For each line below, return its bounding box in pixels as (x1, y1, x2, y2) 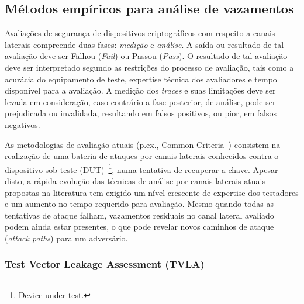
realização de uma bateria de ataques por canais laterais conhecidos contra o (5, 150, 279, 162)
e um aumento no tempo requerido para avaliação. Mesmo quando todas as (5, 198, 274, 210)
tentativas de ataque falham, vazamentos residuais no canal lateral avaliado (5, 209, 274, 221)
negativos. (5, 118, 40, 130)
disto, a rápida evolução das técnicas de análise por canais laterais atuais (5, 174, 265, 186)
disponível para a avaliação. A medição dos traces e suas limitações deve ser (5, 84, 276, 96)
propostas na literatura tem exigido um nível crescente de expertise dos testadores (5, 186, 299, 198)
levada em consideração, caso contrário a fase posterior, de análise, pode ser (5, 95, 276, 108)
